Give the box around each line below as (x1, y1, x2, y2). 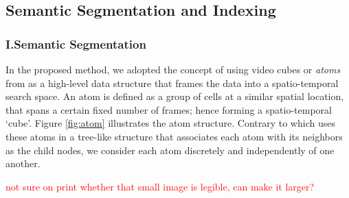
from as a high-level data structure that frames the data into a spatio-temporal (5, 75, 339, 90)
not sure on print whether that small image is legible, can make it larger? (5, 179, 315, 193)
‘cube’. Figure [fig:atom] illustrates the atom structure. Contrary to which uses (5, 116, 335, 130)
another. (5, 156, 41, 171)
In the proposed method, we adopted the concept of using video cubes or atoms (5, 62, 341, 76)
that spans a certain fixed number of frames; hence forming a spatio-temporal (5, 102, 332, 116)
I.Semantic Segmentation (5, 35, 146, 52)
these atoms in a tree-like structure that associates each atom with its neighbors (5, 129, 343, 143)
